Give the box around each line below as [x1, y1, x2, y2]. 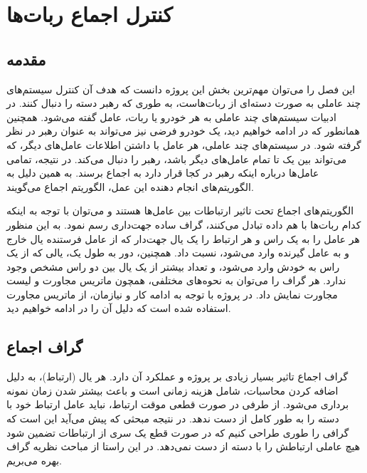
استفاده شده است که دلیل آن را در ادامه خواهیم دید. [6, 301, 231, 316]
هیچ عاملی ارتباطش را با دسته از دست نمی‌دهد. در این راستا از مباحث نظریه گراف [6, 439, 361, 454]
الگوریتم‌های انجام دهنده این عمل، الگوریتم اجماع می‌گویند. [6, 179, 254, 194]
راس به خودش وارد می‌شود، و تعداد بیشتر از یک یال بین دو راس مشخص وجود [6, 259, 340, 274]
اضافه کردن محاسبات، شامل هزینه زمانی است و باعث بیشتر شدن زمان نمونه [6, 383, 339, 397]
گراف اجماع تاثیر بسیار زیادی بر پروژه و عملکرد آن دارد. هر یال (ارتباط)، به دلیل [6, 369, 349, 384]
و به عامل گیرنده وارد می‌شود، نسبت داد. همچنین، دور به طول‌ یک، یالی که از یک [6, 245, 349, 260]
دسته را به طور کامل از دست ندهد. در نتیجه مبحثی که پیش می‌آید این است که [6, 411, 339, 426]
